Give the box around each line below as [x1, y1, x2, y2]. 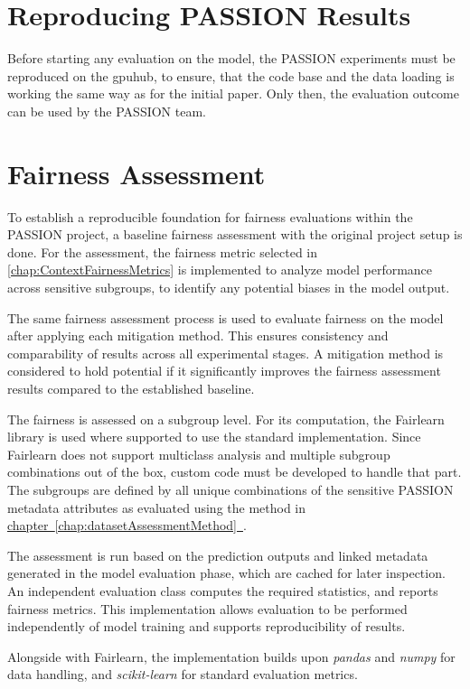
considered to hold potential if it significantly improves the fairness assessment [7, 361, 441, 380]
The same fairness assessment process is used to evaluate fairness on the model [7, 308, 444, 327]
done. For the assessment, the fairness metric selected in [7, 242, 318, 261]
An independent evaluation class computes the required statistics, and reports [7, 581, 438, 600]
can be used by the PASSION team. [7, 101, 206, 120]
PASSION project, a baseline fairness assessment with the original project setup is [7, 225, 463, 244]
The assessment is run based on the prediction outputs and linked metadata [7, 545, 428, 564]
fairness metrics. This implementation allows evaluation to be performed [7, 599, 408, 618]
